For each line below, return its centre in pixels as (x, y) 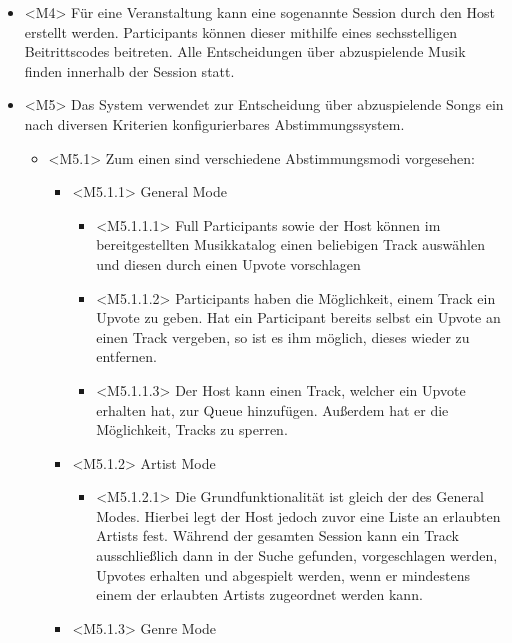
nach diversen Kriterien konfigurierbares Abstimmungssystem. (214, 123)
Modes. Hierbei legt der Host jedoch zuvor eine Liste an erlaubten (298, 515)
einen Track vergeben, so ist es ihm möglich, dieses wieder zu (283, 336)
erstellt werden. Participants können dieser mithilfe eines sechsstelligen (240, 31)
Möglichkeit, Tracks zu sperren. (192, 429)
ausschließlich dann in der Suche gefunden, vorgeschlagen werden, (297, 555)
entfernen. (126, 356)
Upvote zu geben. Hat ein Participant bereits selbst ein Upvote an (298, 317)
